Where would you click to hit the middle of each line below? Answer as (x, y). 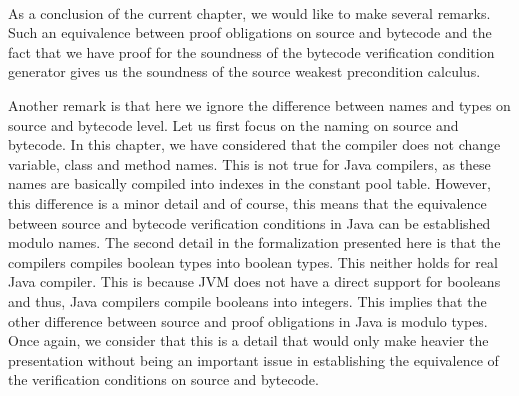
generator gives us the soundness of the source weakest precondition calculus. (244, 71)
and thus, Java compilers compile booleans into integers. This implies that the (247, 300)
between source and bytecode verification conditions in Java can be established (249, 222)
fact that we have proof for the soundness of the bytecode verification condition (251, 51)
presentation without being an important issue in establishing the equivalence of (253, 359)
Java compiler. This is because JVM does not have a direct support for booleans (254, 281)
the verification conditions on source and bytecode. (163, 379)
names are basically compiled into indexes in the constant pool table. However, (249, 183)
